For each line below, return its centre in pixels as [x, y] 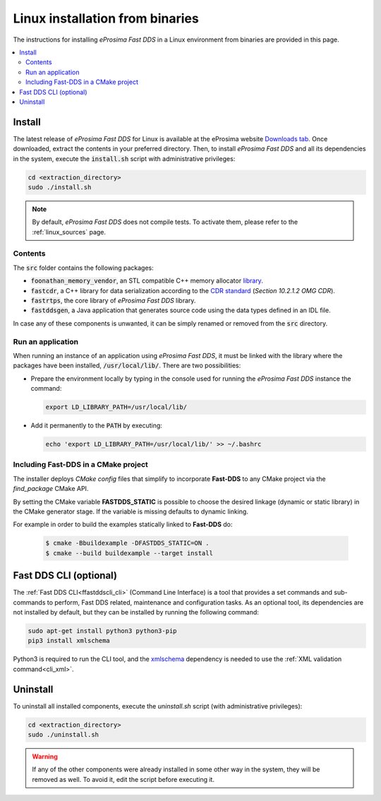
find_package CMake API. [51, 489]
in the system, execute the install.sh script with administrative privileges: [124, 158]
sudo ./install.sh [60, 187]
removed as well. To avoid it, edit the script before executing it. [123, 779]
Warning [45, 756]
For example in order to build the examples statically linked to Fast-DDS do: [123, 524]
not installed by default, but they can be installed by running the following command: [136, 612]
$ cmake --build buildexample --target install [129, 553]
